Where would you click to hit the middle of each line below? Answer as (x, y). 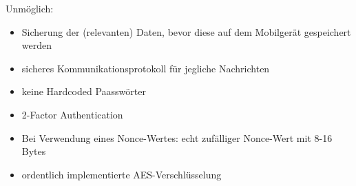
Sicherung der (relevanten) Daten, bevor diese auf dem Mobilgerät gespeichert (186, 31)
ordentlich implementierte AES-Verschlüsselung (122, 174)
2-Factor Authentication (72, 114)
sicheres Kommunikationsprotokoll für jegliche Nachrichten (146, 68)
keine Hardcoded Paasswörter (84, 91)
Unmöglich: (30, 8)
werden (37, 45)
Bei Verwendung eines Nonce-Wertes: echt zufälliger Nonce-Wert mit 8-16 (177, 137)
